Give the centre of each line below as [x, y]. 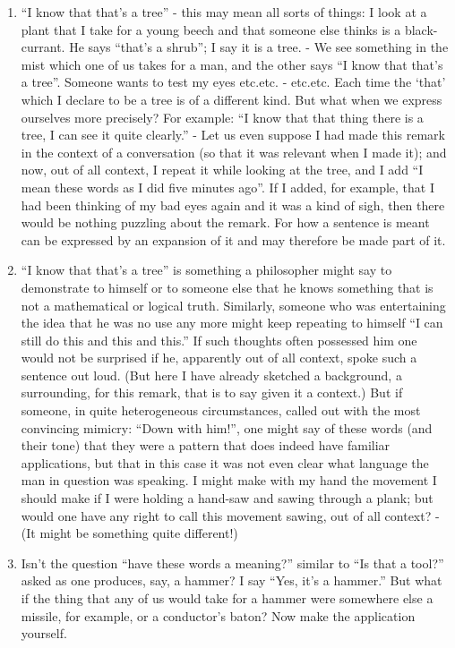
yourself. [44, 633]
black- [421, 29]
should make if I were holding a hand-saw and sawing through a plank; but [227, 498]
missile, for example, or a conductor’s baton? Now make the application [218, 615]
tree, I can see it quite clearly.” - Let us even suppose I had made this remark [233, 135]
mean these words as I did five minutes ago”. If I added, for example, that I [227, 187]
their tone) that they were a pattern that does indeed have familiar [206, 445]
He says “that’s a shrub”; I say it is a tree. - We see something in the [259, 47]
